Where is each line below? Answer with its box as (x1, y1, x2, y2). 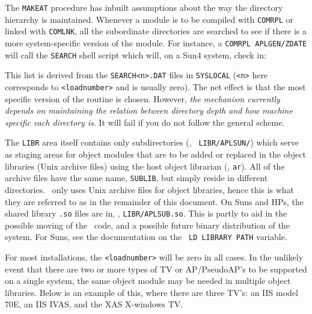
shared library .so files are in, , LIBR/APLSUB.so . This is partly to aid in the (5, 207, 287, 220)
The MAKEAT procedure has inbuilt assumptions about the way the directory (5, 1, 283, 13)
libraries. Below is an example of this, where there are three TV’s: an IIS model (5, 286, 298, 298)
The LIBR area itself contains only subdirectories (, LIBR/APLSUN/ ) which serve (5, 136, 299, 149)
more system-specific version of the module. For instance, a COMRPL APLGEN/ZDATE (5, 36, 307, 49)
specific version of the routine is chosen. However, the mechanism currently (5, 92, 280, 105)
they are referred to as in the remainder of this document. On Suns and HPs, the (5, 195, 304, 208)
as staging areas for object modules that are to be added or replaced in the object (5, 148, 306, 161)
